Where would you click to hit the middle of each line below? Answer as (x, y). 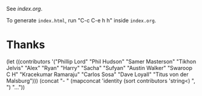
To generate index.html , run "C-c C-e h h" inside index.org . (81, 20)
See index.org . (24, 9)
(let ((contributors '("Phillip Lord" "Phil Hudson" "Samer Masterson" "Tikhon (101, 61)
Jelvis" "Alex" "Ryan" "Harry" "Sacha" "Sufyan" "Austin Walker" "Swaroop (99, 68)
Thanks (26, 45)
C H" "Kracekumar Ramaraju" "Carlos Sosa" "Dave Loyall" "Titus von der (98, 74)
